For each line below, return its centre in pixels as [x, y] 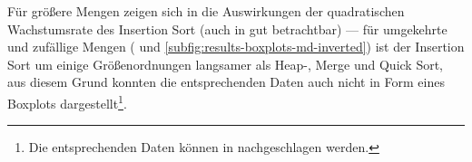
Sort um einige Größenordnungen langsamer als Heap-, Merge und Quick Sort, [226, 64]
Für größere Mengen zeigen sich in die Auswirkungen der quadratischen [206, 11]
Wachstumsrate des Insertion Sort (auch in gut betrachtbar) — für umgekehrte [227, 29]
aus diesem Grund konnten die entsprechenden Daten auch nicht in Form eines [226, 82]
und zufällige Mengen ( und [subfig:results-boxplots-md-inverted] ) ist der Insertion [236, 47]
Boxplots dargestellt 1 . [67, 101]
